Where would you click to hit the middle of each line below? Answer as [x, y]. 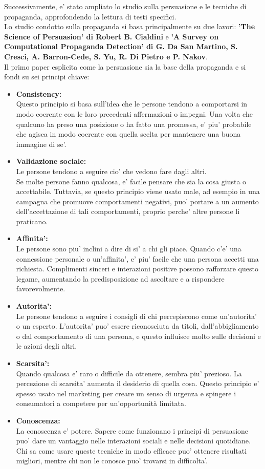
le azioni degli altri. [47, 346]
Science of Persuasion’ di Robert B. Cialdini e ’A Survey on [112, 36]
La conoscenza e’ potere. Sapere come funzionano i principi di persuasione [132, 430]
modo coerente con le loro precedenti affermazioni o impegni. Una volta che [134, 113]
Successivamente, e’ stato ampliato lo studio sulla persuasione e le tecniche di [125, 6]
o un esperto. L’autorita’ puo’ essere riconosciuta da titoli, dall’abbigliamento [137, 326]
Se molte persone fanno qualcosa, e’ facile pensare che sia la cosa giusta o [131, 181]
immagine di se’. [41, 144]
